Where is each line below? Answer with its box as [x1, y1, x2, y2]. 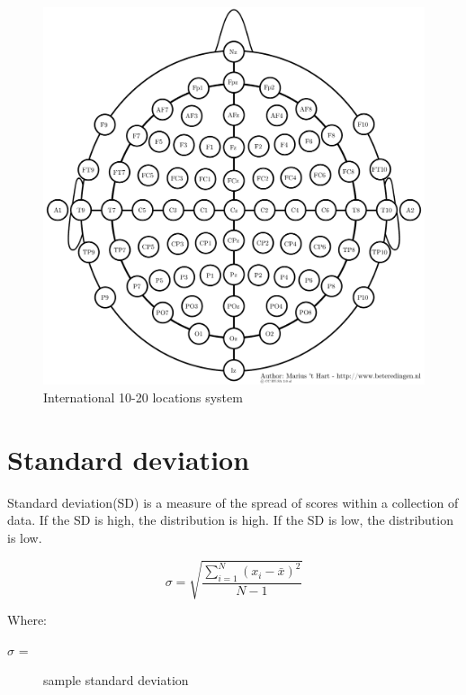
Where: [7, 610, 47, 629]
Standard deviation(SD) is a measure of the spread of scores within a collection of [7, 492, 459, 511]
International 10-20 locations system [43, 388, 243, 407]
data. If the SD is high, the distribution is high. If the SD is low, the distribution [7, 510, 453, 529]
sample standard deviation [43, 671, 189, 690]
